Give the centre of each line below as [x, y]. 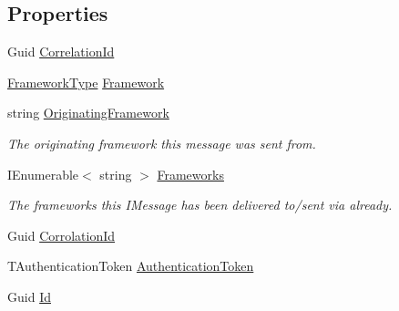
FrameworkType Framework [86, 82]
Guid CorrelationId [61, 52]
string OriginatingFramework [88, 113]
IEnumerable [43, 174]
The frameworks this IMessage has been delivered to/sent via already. [200, 205]
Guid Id [29, 296]
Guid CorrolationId [61, 235]
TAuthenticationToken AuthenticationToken [131, 266]
